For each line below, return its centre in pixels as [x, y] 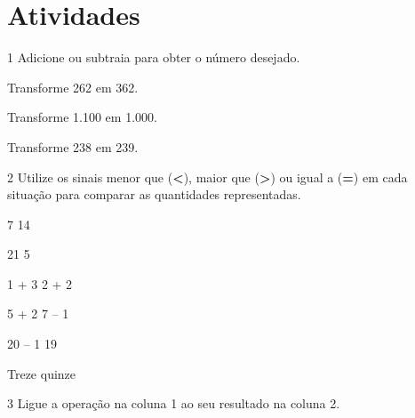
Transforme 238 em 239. [73, 146]
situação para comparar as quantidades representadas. [154, 194]
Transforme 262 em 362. [73, 87]
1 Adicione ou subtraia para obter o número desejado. [154, 57]
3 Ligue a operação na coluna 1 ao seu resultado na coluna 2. [174, 403]
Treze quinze [42, 373]
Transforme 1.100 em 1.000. [82, 117]
